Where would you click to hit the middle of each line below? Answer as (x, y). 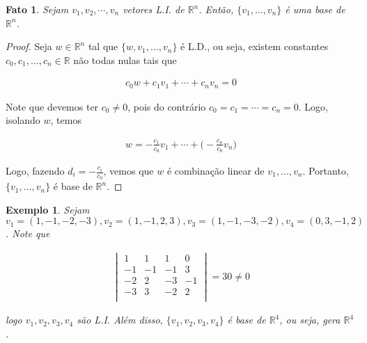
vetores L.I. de (154, 9)
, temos (66, 120)
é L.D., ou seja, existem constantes (255, 46)
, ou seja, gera (310, 320)
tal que (103, 46)
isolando (23, 120)
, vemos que (128, 171)
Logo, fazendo (35, 171)
